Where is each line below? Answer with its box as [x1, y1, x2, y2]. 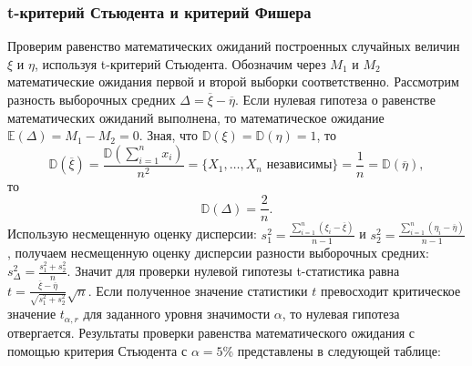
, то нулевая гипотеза [282, 304, 400, 323]
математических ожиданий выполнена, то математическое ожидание [7, 107, 385, 127]
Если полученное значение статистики [96, 280, 308, 300]
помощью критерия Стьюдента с [7, 341, 188, 360]
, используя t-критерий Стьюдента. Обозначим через [34, 54, 326, 73]
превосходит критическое [320, 280, 461, 300]
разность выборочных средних [7, 90, 176, 108]
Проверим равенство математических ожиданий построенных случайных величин [7, 36, 460, 56]
